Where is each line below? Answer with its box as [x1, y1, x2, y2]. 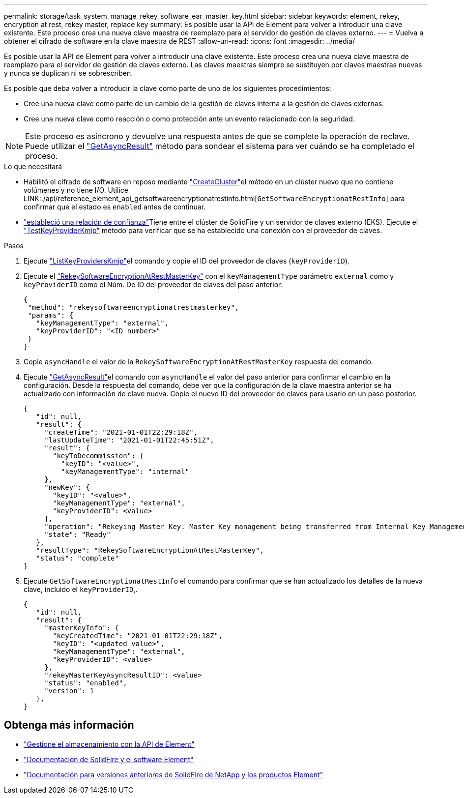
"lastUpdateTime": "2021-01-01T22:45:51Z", [44, 436, 214, 444]
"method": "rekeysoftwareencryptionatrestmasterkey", [28, 303, 239, 311]
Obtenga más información [4, 719, 134, 732]
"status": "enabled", [44, 679, 127, 687]
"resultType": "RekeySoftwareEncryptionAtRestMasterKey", [36, 546, 264, 554]
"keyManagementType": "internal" [60, 468, 190, 475]
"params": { [28, 311, 74, 319]
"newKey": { [44, 483, 90, 491]
